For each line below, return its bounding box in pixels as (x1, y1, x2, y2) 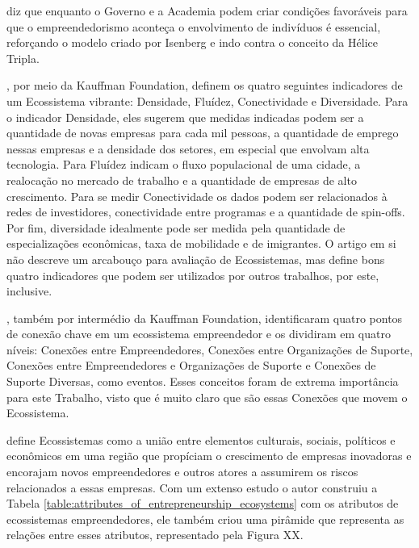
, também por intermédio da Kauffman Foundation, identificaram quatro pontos (6, 309, 403, 326)
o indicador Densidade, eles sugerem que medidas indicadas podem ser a (6, 108, 364, 125)
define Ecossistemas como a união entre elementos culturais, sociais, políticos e (6, 431, 396, 448)
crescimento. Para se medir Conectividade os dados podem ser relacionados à (6, 187, 388, 204)
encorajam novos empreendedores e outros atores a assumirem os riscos (6, 463, 358, 480)
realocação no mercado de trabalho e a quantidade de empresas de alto (6, 171, 357, 188)
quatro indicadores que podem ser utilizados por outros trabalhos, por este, (6, 266, 379, 283)
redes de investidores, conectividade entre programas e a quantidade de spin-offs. (6, 203, 405, 220)
